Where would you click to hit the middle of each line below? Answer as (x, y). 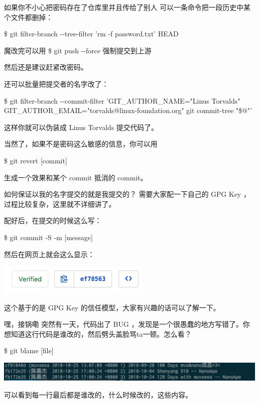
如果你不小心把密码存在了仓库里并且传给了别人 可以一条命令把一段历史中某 (127, 7)
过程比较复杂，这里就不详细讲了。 (60, 203)
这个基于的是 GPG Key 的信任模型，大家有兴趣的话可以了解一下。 (112, 307)
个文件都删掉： (28, 17)
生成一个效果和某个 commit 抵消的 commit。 (76, 177)
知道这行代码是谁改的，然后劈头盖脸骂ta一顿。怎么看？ (101, 334)
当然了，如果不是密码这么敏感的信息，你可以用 (81, 144)
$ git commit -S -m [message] (49, 237)
